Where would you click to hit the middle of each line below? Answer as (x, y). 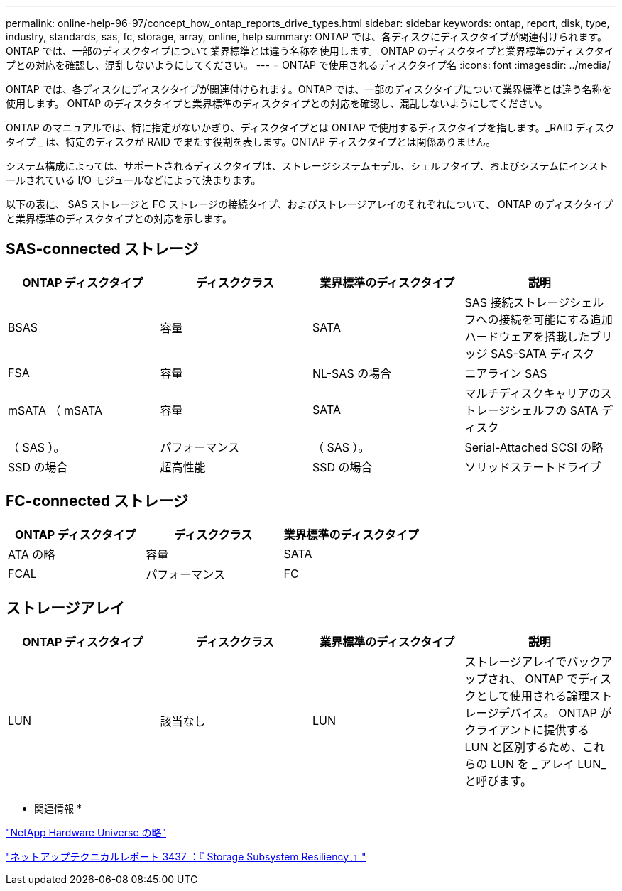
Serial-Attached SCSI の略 (534, 447)
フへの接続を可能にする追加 (539, 319)
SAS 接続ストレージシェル (534, 302)
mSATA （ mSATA (55, 410)
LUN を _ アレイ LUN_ (549, 764)
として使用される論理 (533, 695)
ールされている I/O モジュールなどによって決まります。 (133, 180)
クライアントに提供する (527, 729)
